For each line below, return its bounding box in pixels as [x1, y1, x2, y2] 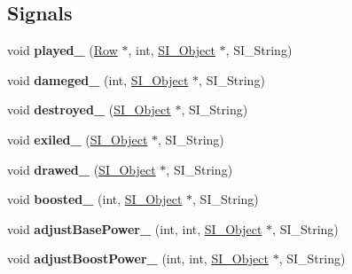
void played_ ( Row [7, 41, 118, 59]
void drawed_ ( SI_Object [7, 160, 156, 178]
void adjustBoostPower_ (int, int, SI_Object [7, 249, 269, 268]
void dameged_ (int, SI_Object [7, 70, 189, 89]
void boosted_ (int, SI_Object [7, 190, 183, 208]
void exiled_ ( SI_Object [7, 129, 148, 148]
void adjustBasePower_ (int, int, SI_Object [7, 219, 262, 238]
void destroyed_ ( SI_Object [7, 100, 171, 119]
